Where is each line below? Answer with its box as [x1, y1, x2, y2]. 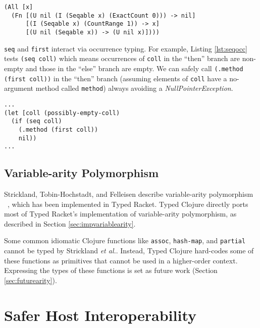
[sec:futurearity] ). [4, 275, 57, 285]
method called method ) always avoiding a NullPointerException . [35, 83, 233, 93]
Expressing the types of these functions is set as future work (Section [4, 265, 218, 276]
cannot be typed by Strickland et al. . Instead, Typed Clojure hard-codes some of [4, 245, 254, 256]
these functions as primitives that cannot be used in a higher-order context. [4, 255, 238, 265]
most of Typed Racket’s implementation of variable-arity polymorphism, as [4, 208, 237, 219]
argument [4, 83, 33, 93]
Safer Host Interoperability [4, 304, 196, 325]
